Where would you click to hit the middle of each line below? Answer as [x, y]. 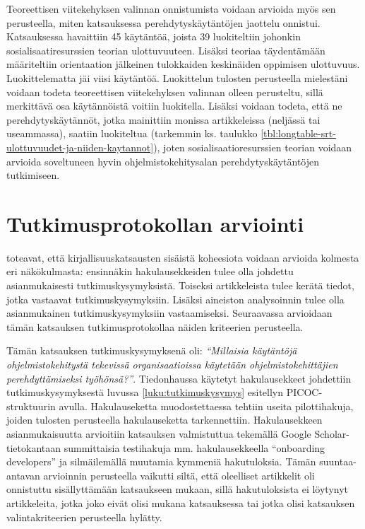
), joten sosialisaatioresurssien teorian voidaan [253, 147]
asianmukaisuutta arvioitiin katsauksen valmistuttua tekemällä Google [159, 433]
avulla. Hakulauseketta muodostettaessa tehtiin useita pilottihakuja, [206, 406]
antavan [23, 475]
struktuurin [31, 406]
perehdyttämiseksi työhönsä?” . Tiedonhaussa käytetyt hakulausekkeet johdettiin [179, 378]
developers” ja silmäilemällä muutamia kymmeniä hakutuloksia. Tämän [161, 461]
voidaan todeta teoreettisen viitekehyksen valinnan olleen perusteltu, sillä [165, 92]
